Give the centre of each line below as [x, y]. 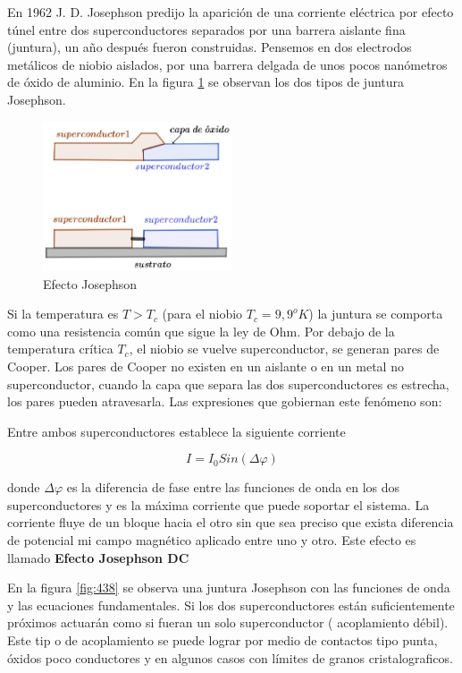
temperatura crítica [60, 349]
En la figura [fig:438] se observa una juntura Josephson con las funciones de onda [229, 588]
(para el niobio [202, 314]
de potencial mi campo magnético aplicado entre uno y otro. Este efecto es [212, 540]
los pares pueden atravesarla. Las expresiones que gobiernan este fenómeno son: [225, 401]
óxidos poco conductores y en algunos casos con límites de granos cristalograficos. [230, 657]
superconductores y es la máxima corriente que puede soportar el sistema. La [218, 504]
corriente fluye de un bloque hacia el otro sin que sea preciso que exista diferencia [231, 522]
